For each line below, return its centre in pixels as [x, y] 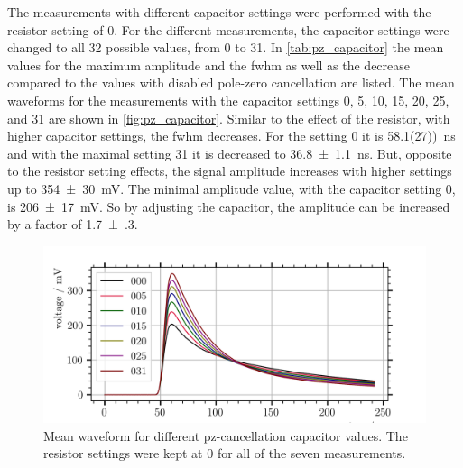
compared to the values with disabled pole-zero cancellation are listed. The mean [231, 83]
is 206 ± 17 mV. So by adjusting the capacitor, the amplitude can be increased [229, 206]
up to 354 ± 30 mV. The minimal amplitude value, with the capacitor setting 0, [231, 188]
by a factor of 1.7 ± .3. [73, 224]
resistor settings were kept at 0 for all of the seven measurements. [225, 453]
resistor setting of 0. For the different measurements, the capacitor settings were [228, 29]
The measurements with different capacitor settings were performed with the [219, 12]
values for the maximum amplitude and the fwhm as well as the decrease [209, 64]
